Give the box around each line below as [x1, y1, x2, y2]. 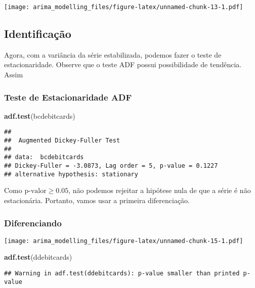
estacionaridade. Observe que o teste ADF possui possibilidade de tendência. [4, 59, 242, 70]
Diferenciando [4, 216, 62, 229]
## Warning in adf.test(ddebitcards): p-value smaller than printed [4, 270, 240, 277]
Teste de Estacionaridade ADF [4, 90, 132, 103]
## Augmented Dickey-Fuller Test [4, 137, 120, 145]
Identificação [4, 26, 71, 41]
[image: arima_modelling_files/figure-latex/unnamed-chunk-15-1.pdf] [4, 237, 243, 245]
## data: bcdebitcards [4, 154, 84, 161]
